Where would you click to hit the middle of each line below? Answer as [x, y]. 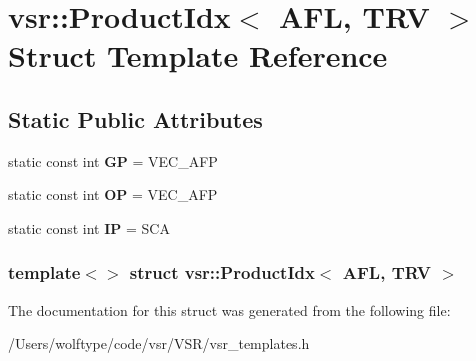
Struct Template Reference [198, 55]
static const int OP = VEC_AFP [113, 194]
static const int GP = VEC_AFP [113, 160]
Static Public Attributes [135, 118]
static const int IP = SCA [89, 227]
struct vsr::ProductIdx [222, 272]
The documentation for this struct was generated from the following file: [229, 309]
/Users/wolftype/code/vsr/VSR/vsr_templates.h [159, 343]
